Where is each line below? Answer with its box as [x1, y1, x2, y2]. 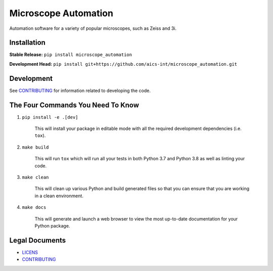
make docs [22, 205, 47, 210]
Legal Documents [9, 236, 66, 245]
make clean [22, 174, 49, 180]
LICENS [22, 249, 38, 255]
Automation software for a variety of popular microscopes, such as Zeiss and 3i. [9, 25, 177, 31]
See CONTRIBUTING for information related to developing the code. [9, 87, 151, 94]
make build [22, 144, 49, 150]
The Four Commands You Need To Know [9, 101, 139, 109]
